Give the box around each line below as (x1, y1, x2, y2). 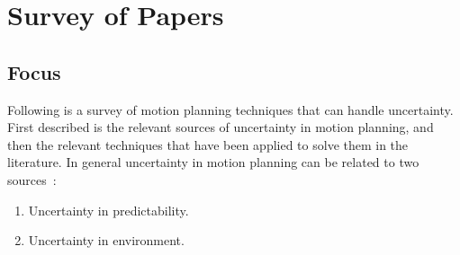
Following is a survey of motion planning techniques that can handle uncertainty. (7, 100, 454, 119)
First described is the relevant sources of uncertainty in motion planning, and (7, 118, 434, 136)
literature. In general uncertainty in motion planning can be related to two (7, 153, 419, 171)
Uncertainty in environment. (28, 231, 185, 250)
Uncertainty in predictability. (28, 200, 189, 219)
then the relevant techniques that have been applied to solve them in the (7, 135, 409, 154)
